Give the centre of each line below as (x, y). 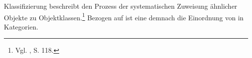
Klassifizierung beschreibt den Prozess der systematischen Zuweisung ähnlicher (121, 6)
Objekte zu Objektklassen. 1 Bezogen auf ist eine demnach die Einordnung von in (124, 16)
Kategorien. (21, 26)
